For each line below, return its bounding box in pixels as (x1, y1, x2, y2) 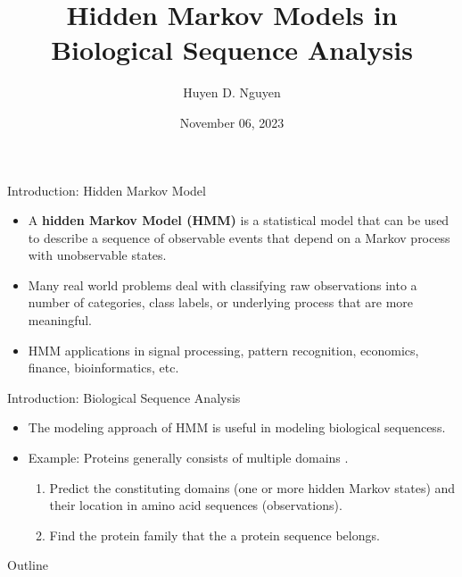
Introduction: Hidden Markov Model (7, 180, 206, 199)
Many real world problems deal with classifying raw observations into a (28, 275, 417, 294)
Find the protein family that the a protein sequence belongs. (49, 525, 380, 544)
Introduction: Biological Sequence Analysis (7, 388, 241, 406)
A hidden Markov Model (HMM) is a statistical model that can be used (28, 211, 450, 230)
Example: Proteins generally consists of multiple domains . (28, 448, 349, 467)
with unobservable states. (28, 246, 167, 264)
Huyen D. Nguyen (183, 83, 281, 102)
